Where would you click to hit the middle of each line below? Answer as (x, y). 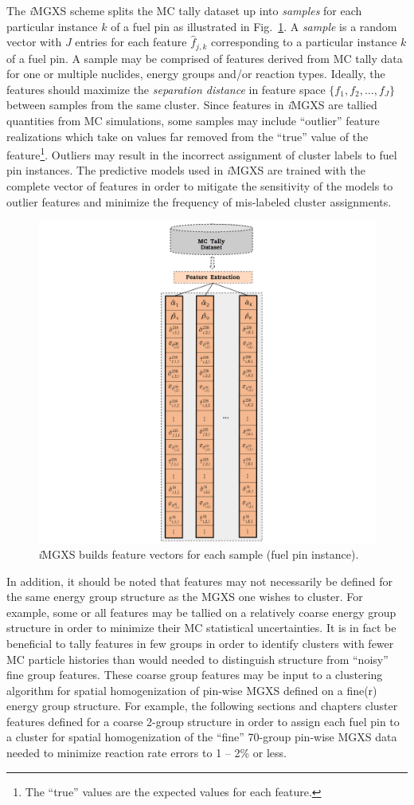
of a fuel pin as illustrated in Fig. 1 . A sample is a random (254, 26)
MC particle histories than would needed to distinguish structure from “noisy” (197, 659)
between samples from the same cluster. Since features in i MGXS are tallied (192, 105)
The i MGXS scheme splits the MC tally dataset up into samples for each (184, 10)
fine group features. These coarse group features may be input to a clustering (195, 675)
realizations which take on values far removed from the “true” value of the (187, 136)
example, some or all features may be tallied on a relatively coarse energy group (201, 612)
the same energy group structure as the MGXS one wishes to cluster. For (185, 597)
